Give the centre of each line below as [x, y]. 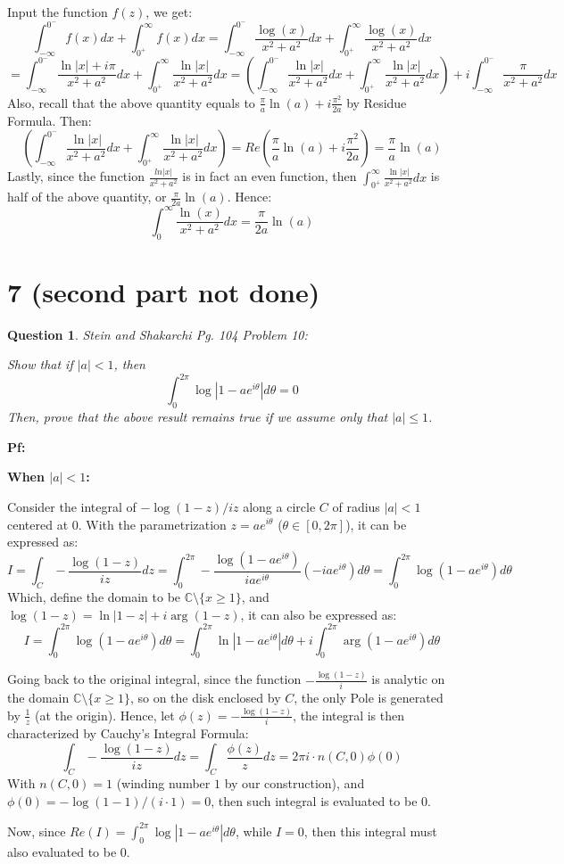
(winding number [163, 783]
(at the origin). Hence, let [105, 715]
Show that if [40, 364]
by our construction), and [294, 783]
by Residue [377, 102]
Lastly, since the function [76, 176]
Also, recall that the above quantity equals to [131, 102]
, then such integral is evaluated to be [314, 800]
